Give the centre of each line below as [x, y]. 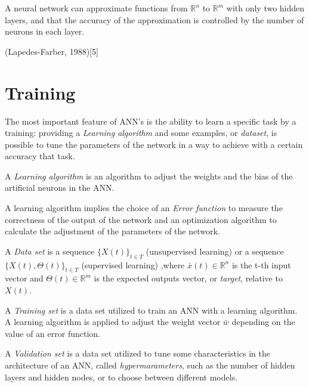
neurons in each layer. [45, 31]
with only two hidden [265, 8]
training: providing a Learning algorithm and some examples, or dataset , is [141, 133]
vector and [24, 278]
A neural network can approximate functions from [96, 8]
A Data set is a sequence [50, 251]
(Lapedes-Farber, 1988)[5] [52, 51]
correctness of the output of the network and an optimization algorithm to [141, 219]
